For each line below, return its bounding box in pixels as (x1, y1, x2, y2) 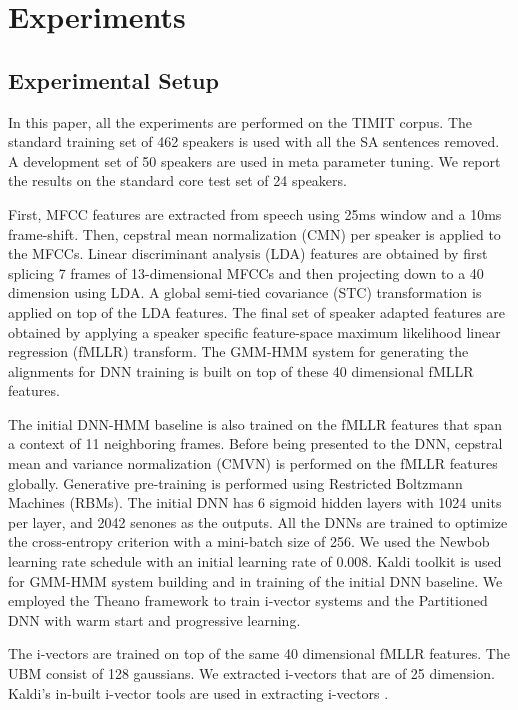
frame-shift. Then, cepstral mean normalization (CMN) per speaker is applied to (8, 223, 501, 244)
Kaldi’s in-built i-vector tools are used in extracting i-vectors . (8, 682, 389, 703)
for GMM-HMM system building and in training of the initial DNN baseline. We (8, 570, 503, 591)
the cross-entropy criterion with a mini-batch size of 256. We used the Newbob (8, 531, 490, 552)
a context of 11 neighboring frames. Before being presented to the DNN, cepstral (8, 433, 503, 454)
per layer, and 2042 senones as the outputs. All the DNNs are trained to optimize (8, 511, 508, 532)
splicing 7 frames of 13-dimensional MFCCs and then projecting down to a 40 (8, 262, 484, 283)
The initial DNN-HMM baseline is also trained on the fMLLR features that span (8, 413, 502, 434)
